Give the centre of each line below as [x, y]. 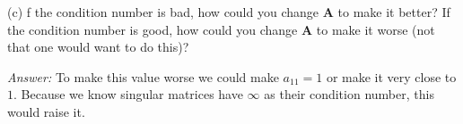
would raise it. [46, 111]
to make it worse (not [376, 29]
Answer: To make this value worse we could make [143, 76]
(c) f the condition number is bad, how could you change [163, 12]
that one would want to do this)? [98, 47]
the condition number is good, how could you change [153, 29]
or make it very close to [391, 76]
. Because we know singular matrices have [128, 94]
